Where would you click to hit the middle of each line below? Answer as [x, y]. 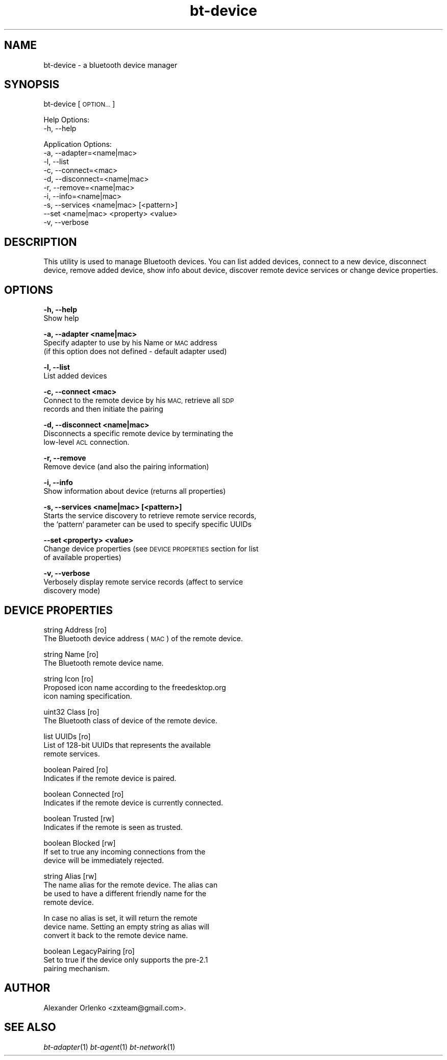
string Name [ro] [71, 654]
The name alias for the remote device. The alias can [131, 885]
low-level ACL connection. [86, 442]
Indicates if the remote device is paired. [110, 778]
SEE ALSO [30, 1027]
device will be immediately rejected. [104, 860]
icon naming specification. [88, 696]
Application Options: [78, 144]
